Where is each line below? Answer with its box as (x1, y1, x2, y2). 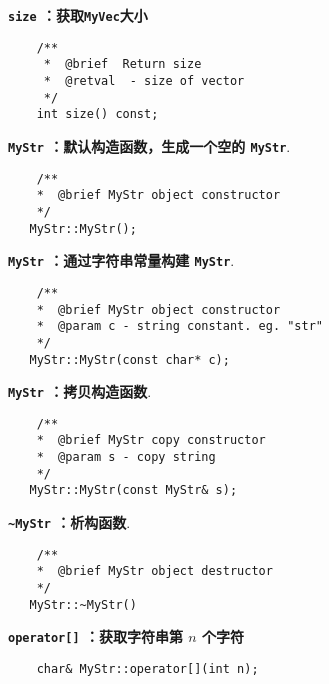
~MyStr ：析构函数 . (8, 512, 131, 533)
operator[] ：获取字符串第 (8, 626, 183, 647)
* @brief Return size (43, 57, 202, 72)
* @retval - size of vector (43, 73, 245, 88)
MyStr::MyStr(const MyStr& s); (29, 483, 238, 498)
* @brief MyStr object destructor (36, 564, 273, 579)
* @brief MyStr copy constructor (36, 433, 266, 448)
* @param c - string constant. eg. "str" (36, 319, 323, 334)
